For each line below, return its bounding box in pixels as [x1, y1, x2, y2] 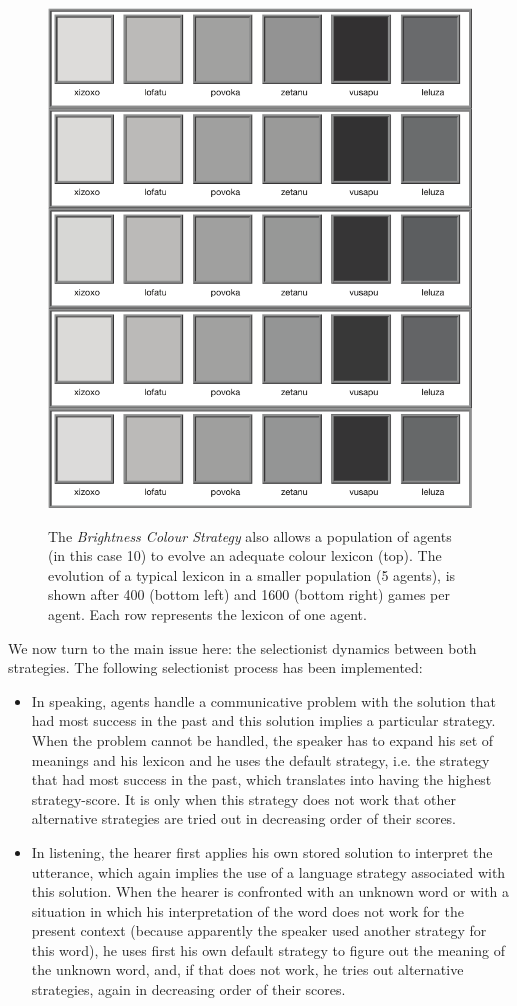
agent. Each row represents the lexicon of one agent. [48, 603, 367, 624]
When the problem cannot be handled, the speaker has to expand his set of [31, 729, 494, 750]
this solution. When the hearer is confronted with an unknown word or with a [31, 881, 510, 902]
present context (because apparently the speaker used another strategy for [31, 920, 487, 941]
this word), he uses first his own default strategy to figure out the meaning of [31, 939, 505, 960]
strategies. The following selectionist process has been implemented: [8, 657, 423, 678]
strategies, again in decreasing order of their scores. [31, 979, 346, 1000]
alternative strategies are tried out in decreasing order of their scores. [31, 808, 457, 829]
